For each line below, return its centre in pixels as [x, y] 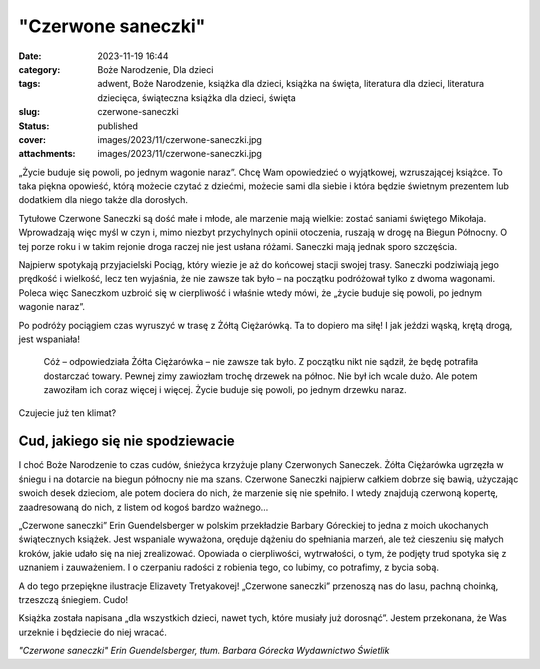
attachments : [47, 154]
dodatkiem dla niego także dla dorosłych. [103, 200]
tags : [29, 84]
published [118, 126]
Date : [30, 56]
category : [39, 69]
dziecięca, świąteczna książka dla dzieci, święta [197, 97]
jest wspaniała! [49, 339]
